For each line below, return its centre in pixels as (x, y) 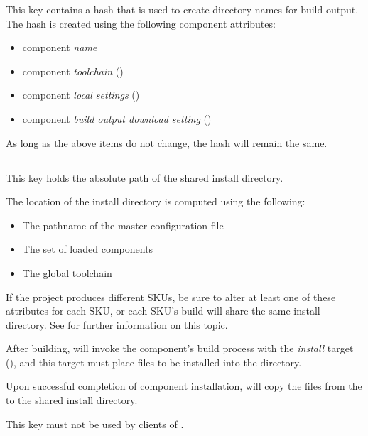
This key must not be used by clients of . (95, 424)
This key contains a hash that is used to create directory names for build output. (182, 9)
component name (60, 47)
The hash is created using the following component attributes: (141, 23)
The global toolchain (67, 272)
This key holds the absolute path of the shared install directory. (145, 177)
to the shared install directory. (72, 400)
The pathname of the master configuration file (123, 225)
